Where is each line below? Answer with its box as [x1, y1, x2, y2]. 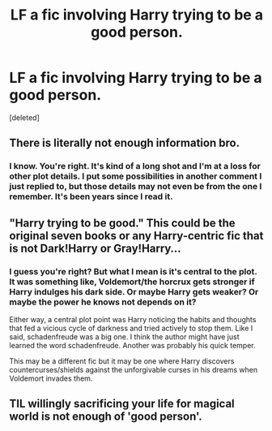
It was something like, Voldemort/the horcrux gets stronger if [9, 276, 255, 287]
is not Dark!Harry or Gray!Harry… [9, 241, 181, 255]
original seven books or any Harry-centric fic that [9, 229, 264, 243]
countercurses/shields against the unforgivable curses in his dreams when [9, 364, 258, 374]
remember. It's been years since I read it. [9, 191, 173, 202]
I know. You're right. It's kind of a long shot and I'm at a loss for [9, 161, 261, 172]
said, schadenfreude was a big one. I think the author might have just [9, 331, 240, 342]
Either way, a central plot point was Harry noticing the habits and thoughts [9, 314, 257, 324]
